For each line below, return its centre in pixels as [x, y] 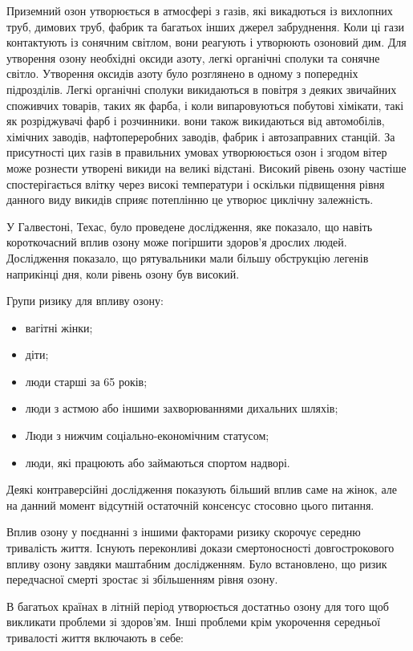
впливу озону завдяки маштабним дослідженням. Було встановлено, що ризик [197, 563]
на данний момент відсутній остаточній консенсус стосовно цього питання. [190, 505]
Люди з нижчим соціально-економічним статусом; [147, 435]
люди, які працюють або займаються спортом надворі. [158, 462]
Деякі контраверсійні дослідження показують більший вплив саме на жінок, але [202, 489]
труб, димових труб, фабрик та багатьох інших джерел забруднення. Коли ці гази [205, 26]
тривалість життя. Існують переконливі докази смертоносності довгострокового [200, 548]
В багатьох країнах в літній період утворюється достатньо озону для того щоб [198, 606]
